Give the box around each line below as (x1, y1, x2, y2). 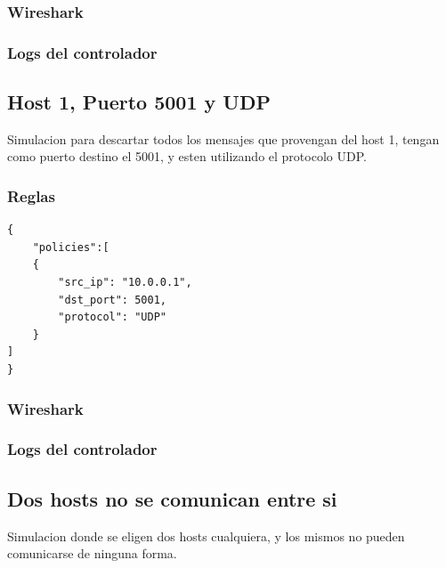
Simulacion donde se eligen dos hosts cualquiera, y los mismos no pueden (7, 526, 405, 545)
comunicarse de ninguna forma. (7, 544, 177, 563)
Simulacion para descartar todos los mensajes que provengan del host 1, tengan (7, 129, 440, 148)
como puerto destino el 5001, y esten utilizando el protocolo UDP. (7, 147, 367, 166)
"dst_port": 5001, (58, 293, 166, 306)
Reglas (7, 185, 55, 207)
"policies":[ (32, 240, 109, 254)
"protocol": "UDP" (58, 311, 166, 324)
